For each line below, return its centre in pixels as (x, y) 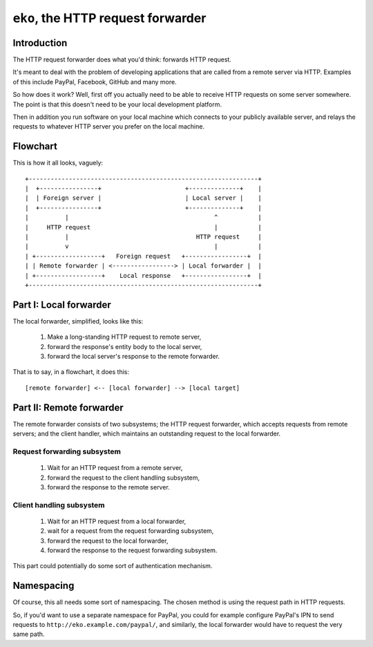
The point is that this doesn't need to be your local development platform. (117, 104)
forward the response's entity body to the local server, (125, 346)
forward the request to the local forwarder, (108, 541)
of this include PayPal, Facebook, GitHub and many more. (95, 82)
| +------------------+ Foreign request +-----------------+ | (143, 256)
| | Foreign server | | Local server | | (143, 198)
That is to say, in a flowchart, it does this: (71, 372)
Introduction (40, 43)
